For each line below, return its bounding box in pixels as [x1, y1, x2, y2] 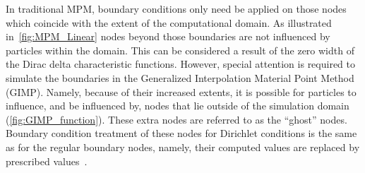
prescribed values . [6, 153, 88, 168]
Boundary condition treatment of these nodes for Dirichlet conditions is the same [6, 126, 357, 141]
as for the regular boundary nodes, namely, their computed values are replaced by [6, 139, 360, 154]
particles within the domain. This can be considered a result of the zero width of [6, 42, 354, 57]
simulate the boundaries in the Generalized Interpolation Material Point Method [6, 70, 354, 85]
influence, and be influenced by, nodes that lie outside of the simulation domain [6, 98, 349, 113]
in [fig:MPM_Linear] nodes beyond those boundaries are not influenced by [6, 29, 330, 44]
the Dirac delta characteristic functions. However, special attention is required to [6, 56, 355, 71]
